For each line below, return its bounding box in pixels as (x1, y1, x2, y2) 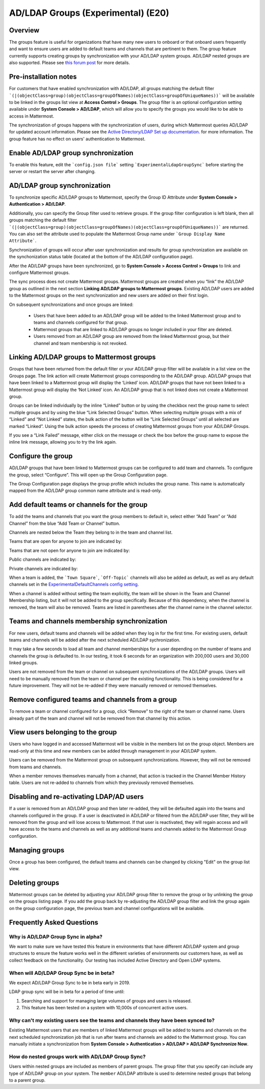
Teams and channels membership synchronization (9, 617, 168, 626)
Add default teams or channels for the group (9, 501, 148, 509)
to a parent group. (9, 1077, 46, 1083)
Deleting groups (9, 878, 59, 887)
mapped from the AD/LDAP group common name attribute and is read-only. (9, 487, 162, 494)
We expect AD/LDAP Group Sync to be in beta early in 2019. (9, 979, 131, 986)
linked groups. (9, 660, 38, 666)
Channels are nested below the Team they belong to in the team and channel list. (9, 529, 173, 536)
